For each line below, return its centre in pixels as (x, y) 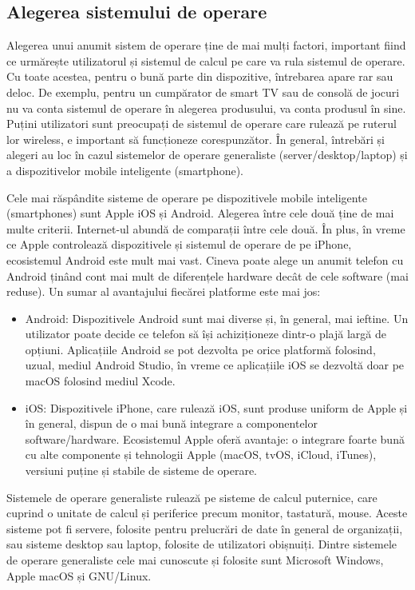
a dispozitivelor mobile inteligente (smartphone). (125, 170)
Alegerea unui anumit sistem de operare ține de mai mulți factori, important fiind (206, 45)
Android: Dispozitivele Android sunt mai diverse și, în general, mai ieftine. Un (217, 318)
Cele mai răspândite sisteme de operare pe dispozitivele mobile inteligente (187, 197)
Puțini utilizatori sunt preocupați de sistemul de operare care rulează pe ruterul (202, 124)
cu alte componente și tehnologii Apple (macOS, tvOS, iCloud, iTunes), (201, 454)
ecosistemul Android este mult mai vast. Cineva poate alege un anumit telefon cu (205, 259)
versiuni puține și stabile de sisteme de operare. (141, 470)
